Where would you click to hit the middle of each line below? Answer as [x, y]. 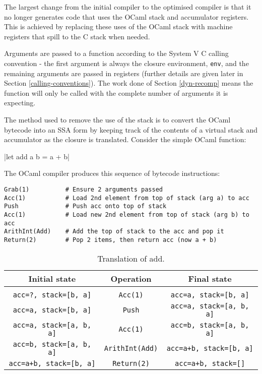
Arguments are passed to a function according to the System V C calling [116, 53]
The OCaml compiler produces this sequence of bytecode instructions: [112, 173]
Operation [131, 278]
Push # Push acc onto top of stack [85, 206]
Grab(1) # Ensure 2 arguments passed [83, 189]
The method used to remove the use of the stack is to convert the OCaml [117, 119]
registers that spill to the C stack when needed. [77, 36]
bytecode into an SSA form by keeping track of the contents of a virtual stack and [131, 129]
